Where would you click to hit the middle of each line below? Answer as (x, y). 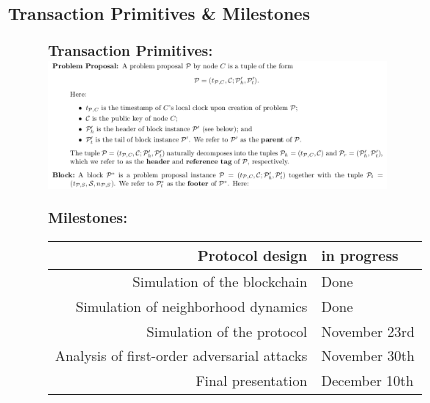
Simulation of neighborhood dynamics (191, 305)
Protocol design (252, 254)
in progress (360, 254)
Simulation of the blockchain (220, 280)
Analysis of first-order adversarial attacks (181, 355)
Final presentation (251, 380)
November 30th (368, 355)
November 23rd (368, 330)
